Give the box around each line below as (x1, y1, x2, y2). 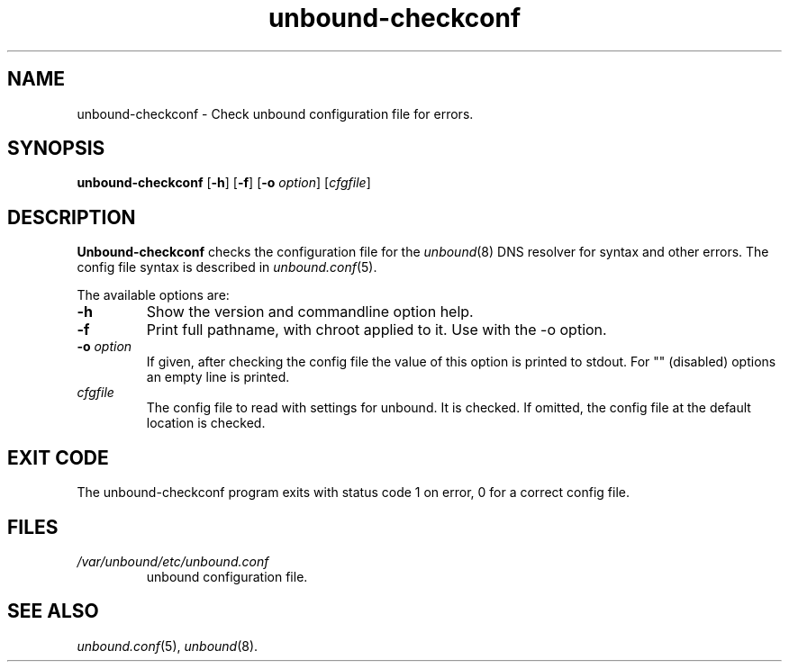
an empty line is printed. (146, 369, 290, 385)
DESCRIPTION (7, 205, 136, 229)
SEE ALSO (7, 600, 99, 623)
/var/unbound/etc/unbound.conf (77, 553, 269, 569)
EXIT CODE (7, 446, 109, 469)
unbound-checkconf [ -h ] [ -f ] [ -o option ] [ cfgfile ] (77, 175, 371, 191)
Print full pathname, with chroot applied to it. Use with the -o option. (146, 321, 607, 339)
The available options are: (77, 287, 230, 303)
